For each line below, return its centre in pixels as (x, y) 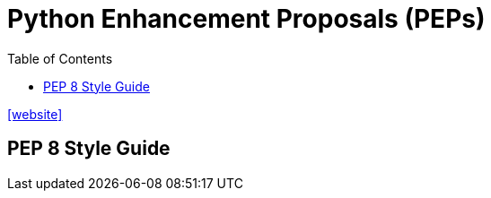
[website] (35, 114)
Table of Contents (60, 58)
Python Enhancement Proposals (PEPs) (246, 19)
